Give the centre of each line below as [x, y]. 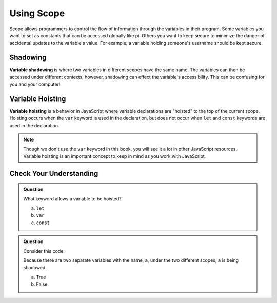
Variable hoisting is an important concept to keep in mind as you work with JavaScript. [115, 156]
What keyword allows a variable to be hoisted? [72, 199]
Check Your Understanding [54, 174]
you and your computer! [35, 84]
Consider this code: [44, 251]
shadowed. [35, 268]
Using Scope [37, 13]
